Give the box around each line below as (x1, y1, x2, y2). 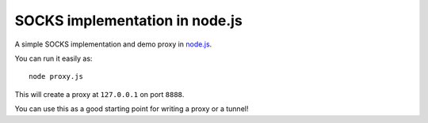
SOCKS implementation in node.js (14, 12, 243, 29)
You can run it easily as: (14, 54, 93, 63)
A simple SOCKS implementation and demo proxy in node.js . (14, 39, 212, 49)
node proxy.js (29, 72, 83, 81)
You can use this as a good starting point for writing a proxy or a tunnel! (14, 104, 249, 114)
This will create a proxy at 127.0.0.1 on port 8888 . (14, 89, 185, 99)
